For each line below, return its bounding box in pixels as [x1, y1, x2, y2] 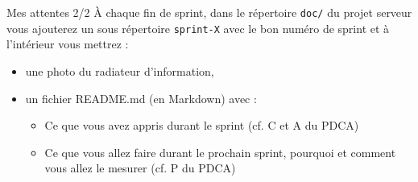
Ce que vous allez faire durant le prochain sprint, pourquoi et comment [44, 143, 396, 160]
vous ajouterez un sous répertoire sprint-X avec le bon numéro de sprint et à [6, 19, 390, 36]
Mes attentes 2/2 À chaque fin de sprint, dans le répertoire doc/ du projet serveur [6, 4, 412, 20]
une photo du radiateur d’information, [25, 62, 214, 79]
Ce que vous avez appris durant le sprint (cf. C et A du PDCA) [44, 117, 359, 134]
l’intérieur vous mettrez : [6, 35, 129, 52]
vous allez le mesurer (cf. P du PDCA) [44, 159, 236, 176]
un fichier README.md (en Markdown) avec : [25, 89, 257, 106]
